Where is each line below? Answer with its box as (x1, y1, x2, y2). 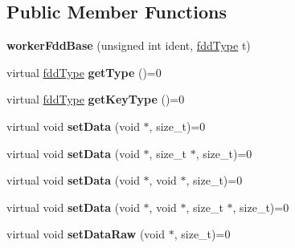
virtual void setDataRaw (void (6, 226, 166, 242)
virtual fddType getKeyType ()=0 (6, 91, 185, 108)
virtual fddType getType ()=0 (6, 63, 162, 80)
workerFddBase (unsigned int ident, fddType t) (6, 37, 251, 54)
